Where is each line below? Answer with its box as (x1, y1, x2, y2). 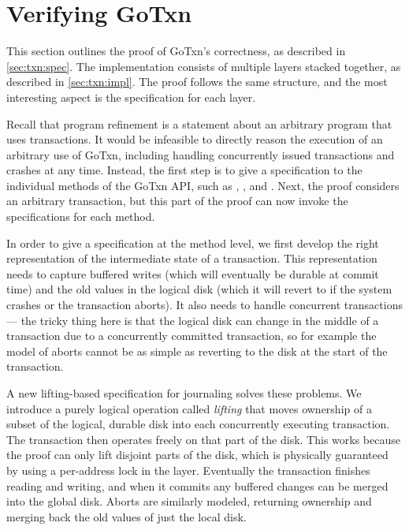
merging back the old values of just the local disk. (6, 508, 247, 524)
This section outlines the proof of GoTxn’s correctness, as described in (6, 43, 346, 59)
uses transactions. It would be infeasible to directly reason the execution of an (6, 131, 383, 147)
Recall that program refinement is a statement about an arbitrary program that (6, 115, 392, 132)
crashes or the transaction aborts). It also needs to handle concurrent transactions (6, 297, 403, 313)
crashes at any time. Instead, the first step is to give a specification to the (6, 162, 363, 178)
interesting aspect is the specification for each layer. (6, 88, 256, 105)
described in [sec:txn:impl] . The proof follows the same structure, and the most (6, 73, 388, 90)
